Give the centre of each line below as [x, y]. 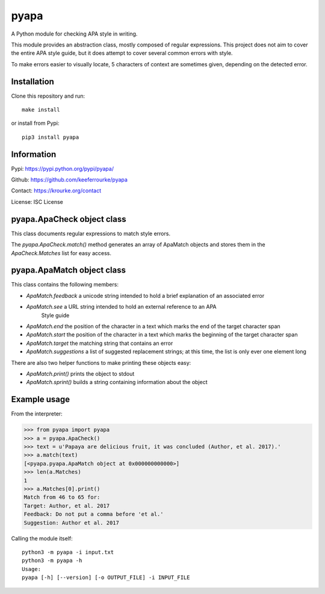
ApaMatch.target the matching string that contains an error [100, 343]
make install [41, 110]
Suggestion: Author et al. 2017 [72, 523]
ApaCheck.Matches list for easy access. [61, 253]
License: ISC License [37, 201]
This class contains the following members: [65, 285]
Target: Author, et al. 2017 [67, 506]
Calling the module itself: [42, 538]
